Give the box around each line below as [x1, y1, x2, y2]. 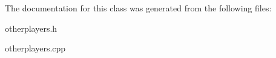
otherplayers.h [5, 22, 57, 34]
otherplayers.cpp [5, 42, 66, 54]
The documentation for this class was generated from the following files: [5, 2, 272, 14]
